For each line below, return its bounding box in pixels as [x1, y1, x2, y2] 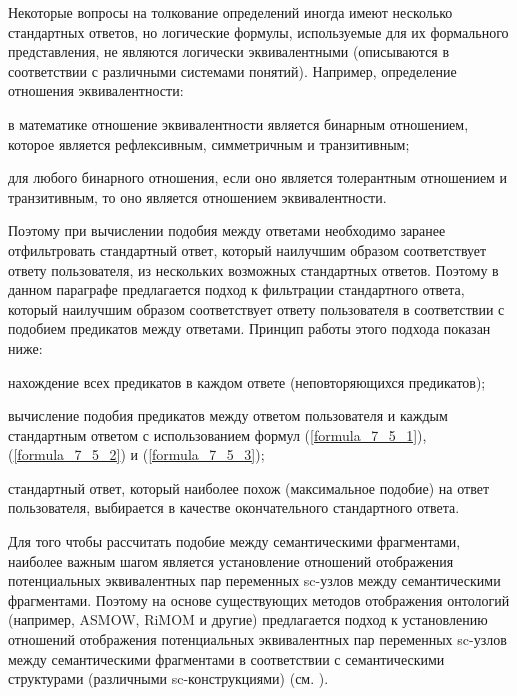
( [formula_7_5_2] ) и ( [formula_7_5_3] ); [8, 444, 265, 465]
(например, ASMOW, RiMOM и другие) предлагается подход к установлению [8, 609, 488, 630]
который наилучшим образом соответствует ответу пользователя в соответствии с [8, 298, 505, 319]
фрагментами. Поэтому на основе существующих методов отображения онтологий [8, 589, 510, 610]
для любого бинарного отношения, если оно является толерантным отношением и [8, 167, 508, 188]
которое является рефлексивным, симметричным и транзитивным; [8, 133, 410, 154]
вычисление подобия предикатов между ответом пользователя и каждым [8, 405, 448, 426]
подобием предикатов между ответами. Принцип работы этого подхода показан [8, 318, 491, 339]
